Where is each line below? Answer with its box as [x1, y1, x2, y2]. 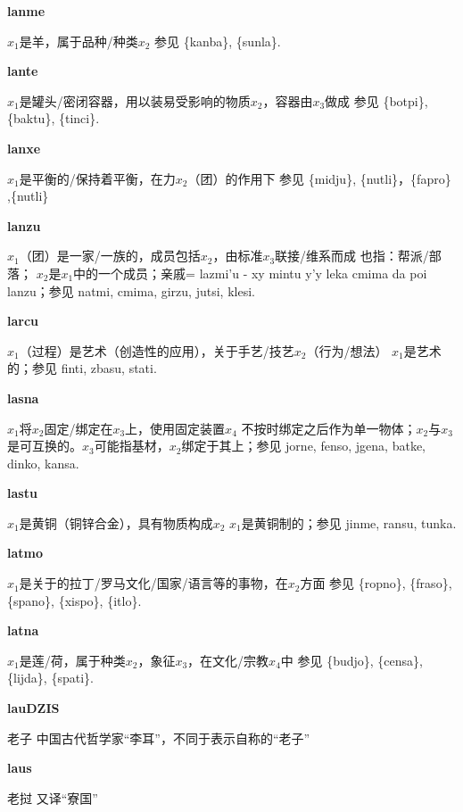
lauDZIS [7, 699, 60, 717]
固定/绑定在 [44, 418, 113, 437]
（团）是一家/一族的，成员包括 [19, 246, 201, 265]
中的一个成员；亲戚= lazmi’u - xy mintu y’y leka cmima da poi [73, 263, 427, 282]
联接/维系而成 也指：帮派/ [275, 246, 429, 265]
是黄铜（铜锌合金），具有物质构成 [19, 513, 213, 532]
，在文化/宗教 [187, 650, 269, 669]
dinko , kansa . [7, 453, 79, 472]
